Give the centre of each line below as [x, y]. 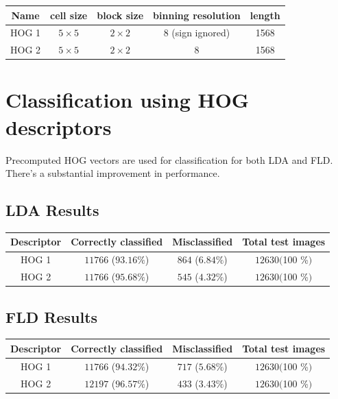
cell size [69, 15]
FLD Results [52, 316]
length [265, 15]
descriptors [59, 126]
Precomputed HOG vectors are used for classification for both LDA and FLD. [169, 159]
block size [120, 15]
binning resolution [197, 15]
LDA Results [52, 210]
